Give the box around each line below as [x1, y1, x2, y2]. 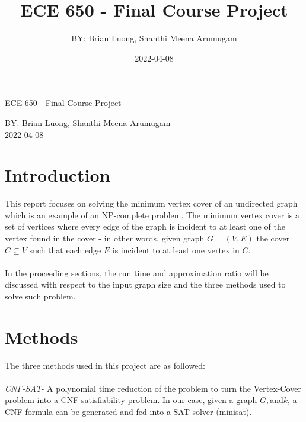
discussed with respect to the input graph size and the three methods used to [5, 278, 286, 291]
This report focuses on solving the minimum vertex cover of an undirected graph [5, 197, 298, 210]
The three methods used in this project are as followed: [5, 359, 205, 371]
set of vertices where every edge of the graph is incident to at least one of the [5, 220, 285, 233]
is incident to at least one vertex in [112, 243, 240, 256]
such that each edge [29, 243, 101, 256]
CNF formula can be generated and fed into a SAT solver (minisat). [5, 405, 252, 418]
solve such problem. [5, 289, 76, 302]
